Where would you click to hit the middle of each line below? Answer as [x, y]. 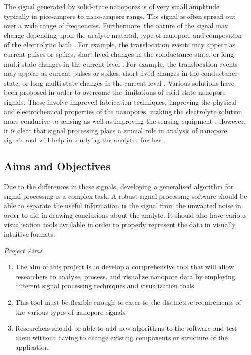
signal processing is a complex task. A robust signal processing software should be [125, 196]
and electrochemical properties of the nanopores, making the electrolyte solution [123, 111]
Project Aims [23, 250]
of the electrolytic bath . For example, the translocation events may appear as [120, 44]
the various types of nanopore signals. [71, 311]
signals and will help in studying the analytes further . [85, 140]
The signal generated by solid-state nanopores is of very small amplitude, [113, 6]
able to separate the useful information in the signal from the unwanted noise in [123, 205]
